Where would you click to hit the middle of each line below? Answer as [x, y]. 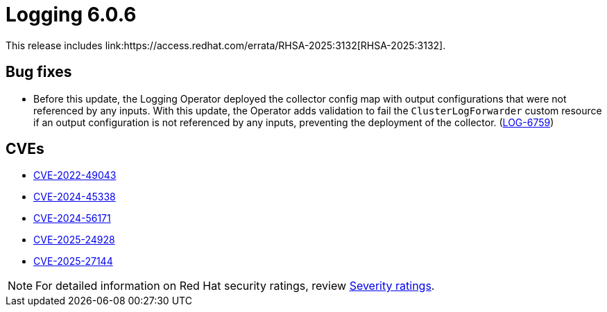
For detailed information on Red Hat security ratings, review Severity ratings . [235, 286]
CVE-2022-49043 [75, 175]
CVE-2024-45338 [75, 197]
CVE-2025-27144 [73, 261]
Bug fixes [39, 72]
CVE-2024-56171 [72, 218]
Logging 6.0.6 [71, 15]
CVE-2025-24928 [74, 240]
